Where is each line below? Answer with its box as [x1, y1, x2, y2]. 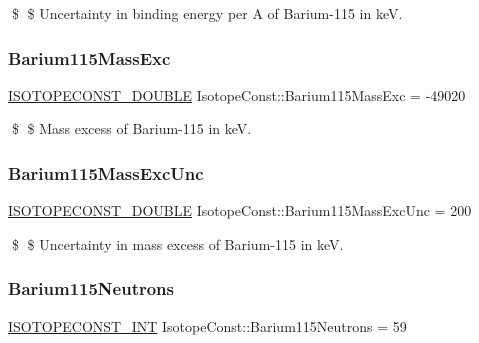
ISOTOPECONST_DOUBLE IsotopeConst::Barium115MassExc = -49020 [8, 84, 466, 105]
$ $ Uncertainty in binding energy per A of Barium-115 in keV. [11, 3, 403, 23]
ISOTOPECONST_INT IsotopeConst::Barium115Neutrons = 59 [8, 315, 407, 336]
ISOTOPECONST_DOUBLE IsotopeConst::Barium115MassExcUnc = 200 [8, 200, 472, 221]
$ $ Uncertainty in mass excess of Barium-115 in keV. [11, 233, 344, 254]
